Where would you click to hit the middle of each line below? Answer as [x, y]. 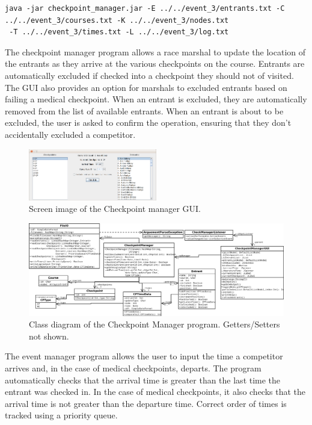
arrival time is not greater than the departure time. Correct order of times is [146, 403]
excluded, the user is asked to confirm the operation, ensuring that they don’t [148, 123]
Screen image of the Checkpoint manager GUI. [115, 209]
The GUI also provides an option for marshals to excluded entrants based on [146, 87]
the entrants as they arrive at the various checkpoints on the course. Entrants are [155, 64]
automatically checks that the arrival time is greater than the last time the [143, 380]
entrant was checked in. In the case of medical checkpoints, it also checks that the [155, 392]
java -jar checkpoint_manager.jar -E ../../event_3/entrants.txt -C [145, 8]
